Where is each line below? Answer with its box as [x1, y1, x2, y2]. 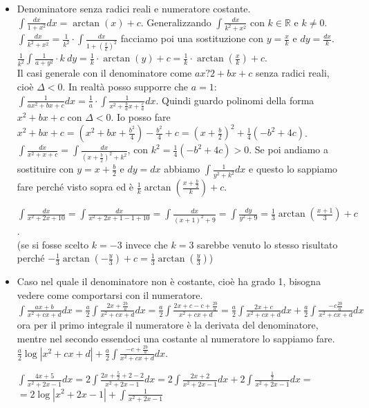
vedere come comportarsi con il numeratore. [17, 287, 203, 302]
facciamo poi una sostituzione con [120, 31, 264, 46]
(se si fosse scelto [17, 237, 89, 251]
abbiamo [164, 162, 200, 176]
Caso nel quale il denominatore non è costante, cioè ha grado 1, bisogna [17, 274, 321, 289]
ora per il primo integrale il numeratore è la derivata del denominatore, [17, 318, 319, 331]
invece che [125, 237, 168, 251]
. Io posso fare [111, 110, 171, 124]
